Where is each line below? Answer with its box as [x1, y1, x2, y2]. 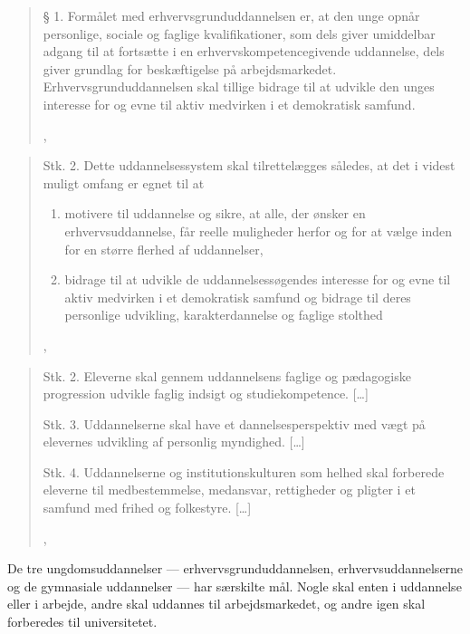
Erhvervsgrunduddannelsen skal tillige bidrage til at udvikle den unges [43, 77, 435, 96]
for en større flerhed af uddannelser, [64, 239, 264, 258]
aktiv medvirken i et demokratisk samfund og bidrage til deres [64, 287, 411, 306]
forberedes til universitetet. [7, 612, 158, 631]
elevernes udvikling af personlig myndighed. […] [43, 432, 305, 451]
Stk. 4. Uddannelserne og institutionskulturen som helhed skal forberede [43, 462, 445, 481]
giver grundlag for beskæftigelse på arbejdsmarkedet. [43, 59, 337, 78]
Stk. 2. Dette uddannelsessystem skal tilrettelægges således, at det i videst [43, 156, 456, 175]
